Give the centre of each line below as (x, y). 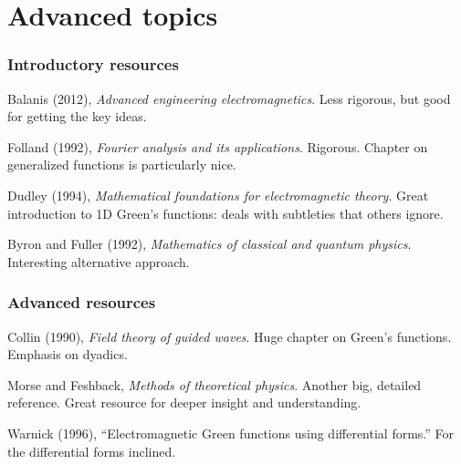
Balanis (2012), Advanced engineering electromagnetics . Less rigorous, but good (229, 98)
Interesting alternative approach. (99, 261)
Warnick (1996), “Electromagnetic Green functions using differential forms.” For (231, 433)
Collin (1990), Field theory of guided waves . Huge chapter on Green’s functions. (230, 336)
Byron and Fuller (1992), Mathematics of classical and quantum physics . (210, 244)
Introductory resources (93, 64)
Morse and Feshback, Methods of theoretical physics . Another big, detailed (215, 384)
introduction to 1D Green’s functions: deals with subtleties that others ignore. (225, 213)
